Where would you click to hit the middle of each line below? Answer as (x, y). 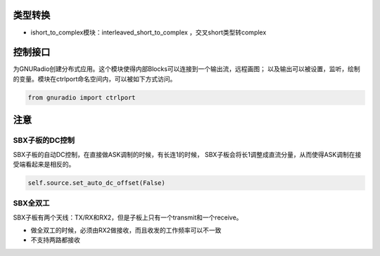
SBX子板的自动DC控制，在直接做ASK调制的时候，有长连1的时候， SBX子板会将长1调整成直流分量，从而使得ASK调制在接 (187, 154)
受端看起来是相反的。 (44, 164)
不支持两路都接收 (55, 240)
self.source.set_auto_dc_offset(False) (96, 183)
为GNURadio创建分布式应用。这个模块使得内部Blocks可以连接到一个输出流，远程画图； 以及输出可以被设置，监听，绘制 (186, 69)
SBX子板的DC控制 (44, 141)
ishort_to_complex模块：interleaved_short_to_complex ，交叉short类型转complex (148, 32)
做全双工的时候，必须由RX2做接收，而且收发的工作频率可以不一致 (126, 230)
